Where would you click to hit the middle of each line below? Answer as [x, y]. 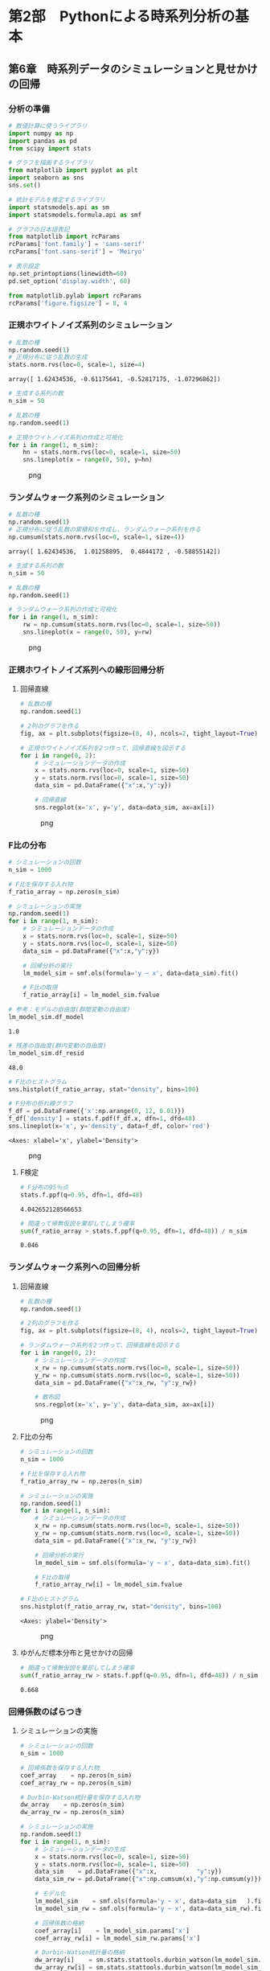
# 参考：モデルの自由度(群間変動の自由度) [70, 1010]
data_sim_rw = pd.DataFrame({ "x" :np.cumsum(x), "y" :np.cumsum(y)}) [148, 1879]
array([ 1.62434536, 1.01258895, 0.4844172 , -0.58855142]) [115, 552]
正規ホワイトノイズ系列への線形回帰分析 [86, 670]
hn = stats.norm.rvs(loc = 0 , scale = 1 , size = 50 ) [102, 452]
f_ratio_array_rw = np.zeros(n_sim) [81, 1481]
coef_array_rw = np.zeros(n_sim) [76, 1783]
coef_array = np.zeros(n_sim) [76, 1775]
